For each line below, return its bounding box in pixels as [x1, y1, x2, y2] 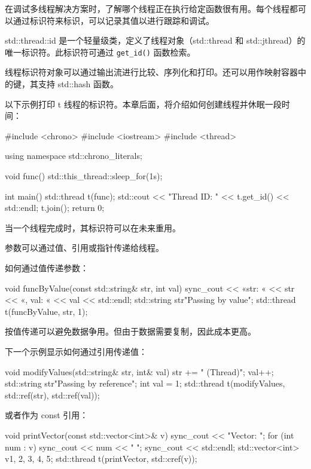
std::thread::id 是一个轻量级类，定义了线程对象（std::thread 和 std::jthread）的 [5, 34, 306, 47]
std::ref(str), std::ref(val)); [5, 388, 100, 401]
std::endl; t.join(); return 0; [5, 201, 105, 214]
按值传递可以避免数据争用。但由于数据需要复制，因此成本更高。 [5, 325, 256, 338]
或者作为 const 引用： [5, 409, 89, 421]
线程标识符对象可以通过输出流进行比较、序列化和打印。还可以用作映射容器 [5, 66, 298, 78]
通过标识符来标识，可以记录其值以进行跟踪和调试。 [13, 14, 214, 26]
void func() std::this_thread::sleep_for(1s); [5, 170, 163, 182]
